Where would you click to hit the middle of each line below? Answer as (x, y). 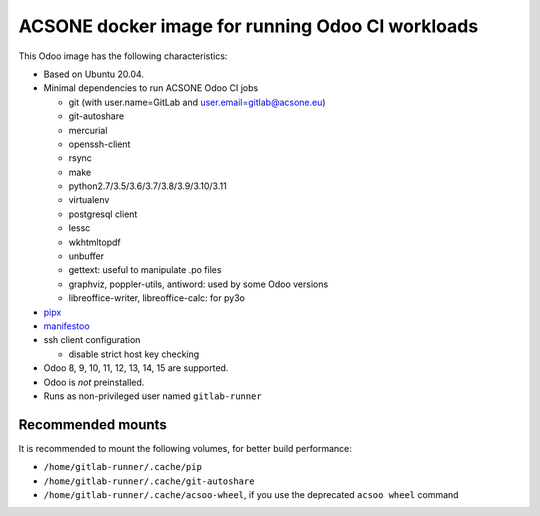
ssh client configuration (92, 340)
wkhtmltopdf (95, 242)
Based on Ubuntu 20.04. (94, 74)
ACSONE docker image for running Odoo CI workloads (248, 26)
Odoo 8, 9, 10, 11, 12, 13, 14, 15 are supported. (136, 368)
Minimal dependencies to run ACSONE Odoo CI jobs (151, 88)
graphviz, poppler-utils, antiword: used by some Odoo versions (198, 284)
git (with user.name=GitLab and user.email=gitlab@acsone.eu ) (197, 102)
